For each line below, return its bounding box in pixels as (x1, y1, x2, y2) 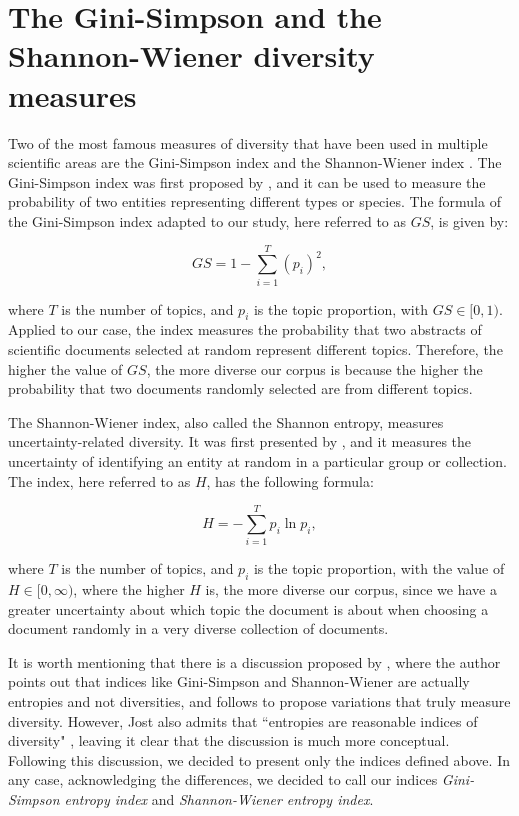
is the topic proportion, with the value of (253, 558, 505, 579)
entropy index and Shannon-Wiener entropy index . (64, 789, 374, 809)
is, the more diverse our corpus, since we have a (205, 579, 497, 600)
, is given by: (430, 210, 509, 231)
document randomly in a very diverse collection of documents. (8, 618, 389, 639)
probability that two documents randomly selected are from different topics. (8, 378, 473, 399)
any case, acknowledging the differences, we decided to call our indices (8, 769, 438, 790)
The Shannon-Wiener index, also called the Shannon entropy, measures (8, 411, 444, 432)
